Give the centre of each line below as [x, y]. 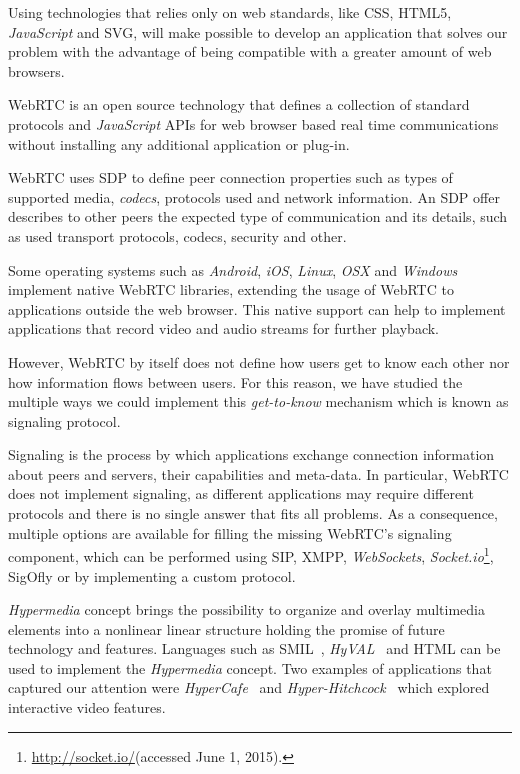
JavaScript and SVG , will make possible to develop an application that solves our [258, 31]
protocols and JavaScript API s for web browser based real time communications [253, 123]
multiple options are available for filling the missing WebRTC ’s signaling [230, 532]
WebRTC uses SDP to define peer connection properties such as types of [230, 177]
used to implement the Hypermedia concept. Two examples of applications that [250, 667]
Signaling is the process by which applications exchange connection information [251, 454]
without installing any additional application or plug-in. [179, 143]
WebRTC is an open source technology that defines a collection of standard [239, 104]
